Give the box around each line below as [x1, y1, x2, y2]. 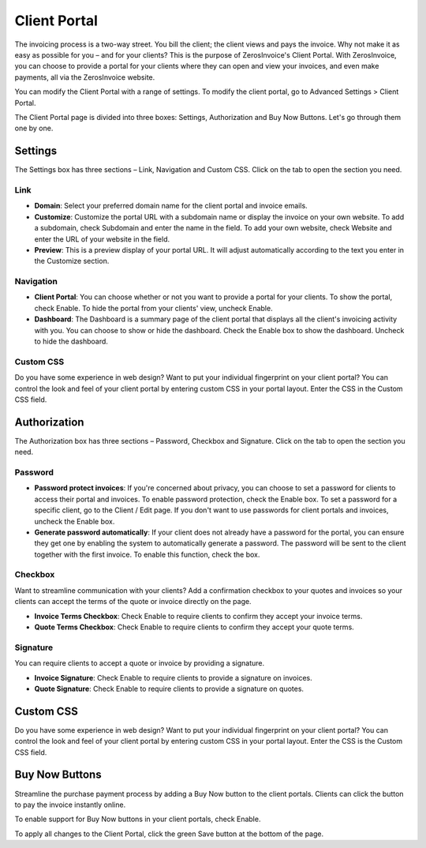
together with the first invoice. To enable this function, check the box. [34, 550, 260, 559]
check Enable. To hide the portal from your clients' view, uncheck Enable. [34, 303, 273, 313]
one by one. [14, 123, 54, 133]
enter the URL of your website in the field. [34, 234, 170, 244]
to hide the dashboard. [34, 336, 108, 346]
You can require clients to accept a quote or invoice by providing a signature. [14, 659, 265, 668]
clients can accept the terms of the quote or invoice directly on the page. [14, 597, 252, 606]
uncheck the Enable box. [34, 516, 115, 526]
